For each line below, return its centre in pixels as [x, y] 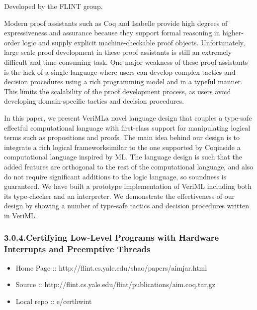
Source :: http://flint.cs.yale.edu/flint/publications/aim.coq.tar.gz [116, 284]
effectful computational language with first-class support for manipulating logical [127, 127]
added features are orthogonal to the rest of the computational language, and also [129, 166]
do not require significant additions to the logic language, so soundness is [115, 176]
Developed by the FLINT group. [53, 6]
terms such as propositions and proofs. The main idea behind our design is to [122, 137]
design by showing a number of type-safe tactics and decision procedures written [127, 206]
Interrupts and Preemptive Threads [77, 249]
